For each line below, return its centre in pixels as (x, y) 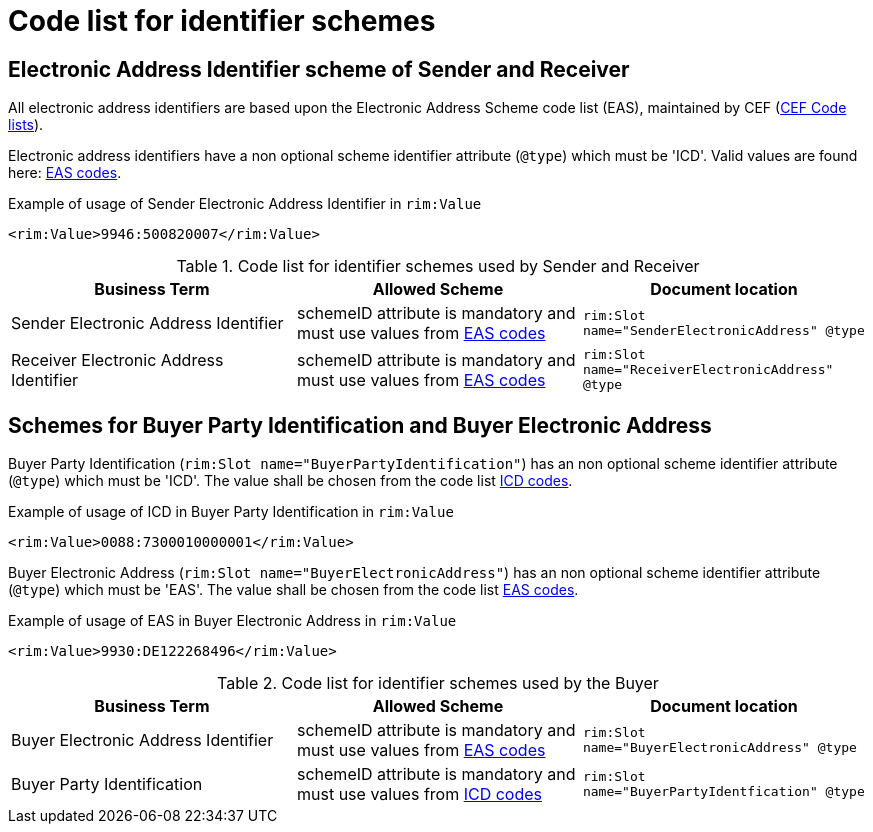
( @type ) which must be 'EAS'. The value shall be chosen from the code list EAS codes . (293, 590)
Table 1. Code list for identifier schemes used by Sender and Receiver (438, 266)
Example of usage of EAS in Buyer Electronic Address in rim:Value (232, 621)
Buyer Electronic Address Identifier (142, 740)
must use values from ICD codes (419, 794)
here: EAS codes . (65, 173)
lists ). (26, 125)
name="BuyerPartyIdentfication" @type (723, 792)
